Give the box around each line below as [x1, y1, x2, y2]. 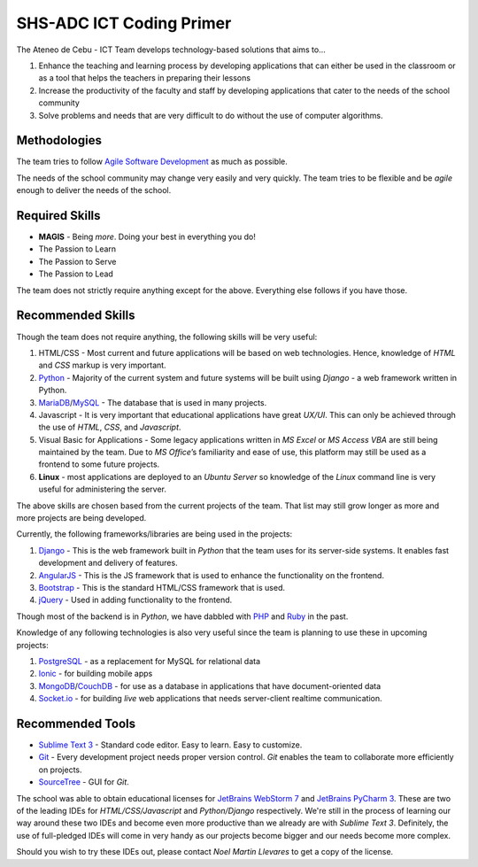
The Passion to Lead [38, 268, 114, 279]
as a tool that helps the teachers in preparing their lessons [38, 73, 251, 83]
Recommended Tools [16, 716, 136, 731]
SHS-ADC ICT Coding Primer [16, 13, 232, 33]
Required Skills [16, 208, 101, 223]
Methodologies [16, 133, 102, 148]
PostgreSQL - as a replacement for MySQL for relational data [38, 655, 261, 666]
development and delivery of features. [38, 558, 178, 569]
